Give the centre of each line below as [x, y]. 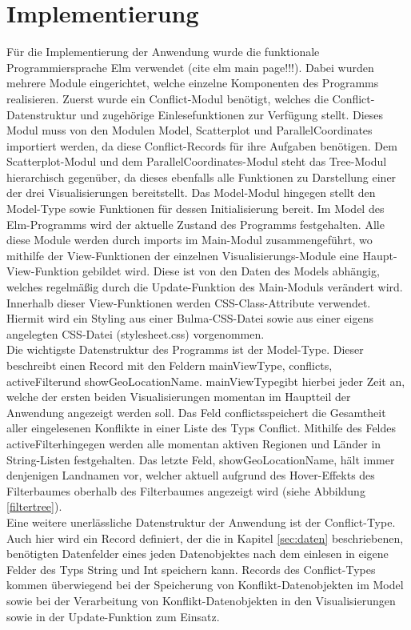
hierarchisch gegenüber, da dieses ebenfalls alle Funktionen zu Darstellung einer [202, 177]
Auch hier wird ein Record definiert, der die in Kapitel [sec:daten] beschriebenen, [205, 538]
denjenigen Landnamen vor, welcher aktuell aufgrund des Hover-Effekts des [191, 475]
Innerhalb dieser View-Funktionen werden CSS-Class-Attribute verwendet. [189, 302]
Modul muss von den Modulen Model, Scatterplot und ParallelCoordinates [190, 130]
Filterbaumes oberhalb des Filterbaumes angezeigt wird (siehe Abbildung [186, 490]
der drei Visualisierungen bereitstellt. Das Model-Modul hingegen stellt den [191, 193]
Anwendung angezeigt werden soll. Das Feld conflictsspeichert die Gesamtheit [196, 412]
